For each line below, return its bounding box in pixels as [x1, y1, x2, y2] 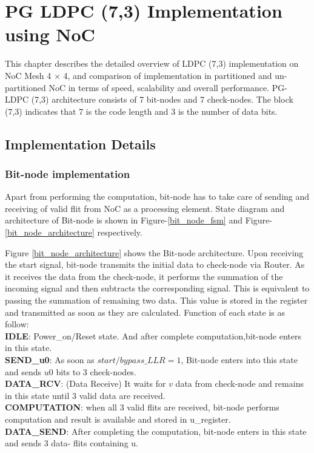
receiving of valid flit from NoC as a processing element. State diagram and [5, 202, 285, 214]
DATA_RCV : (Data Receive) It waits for [5, 377, 166, 390]
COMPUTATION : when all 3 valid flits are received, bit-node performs [5, 401, 279, 414]
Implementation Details [5, 134, 156, 153]
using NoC [5, 22, 95, 47]
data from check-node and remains [175, 377, 304, 390]
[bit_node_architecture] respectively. [5, 226, 142, 239]
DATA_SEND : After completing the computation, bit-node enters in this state [5, 424, 307, 437]
